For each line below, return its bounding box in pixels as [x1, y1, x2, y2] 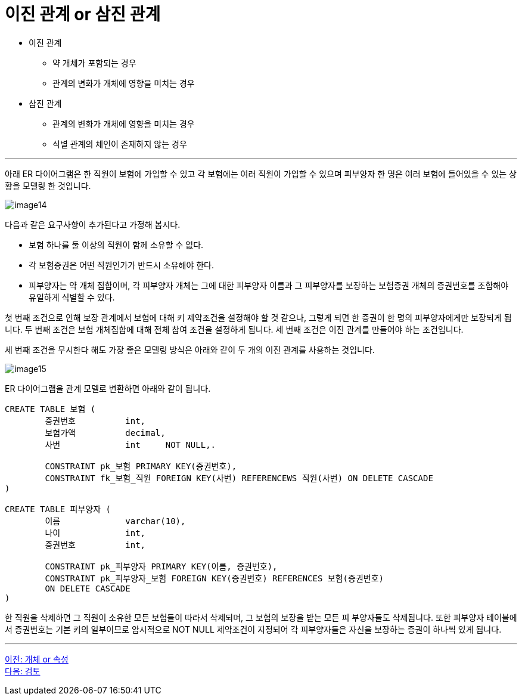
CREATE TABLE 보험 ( [5, 404, 96, 414]
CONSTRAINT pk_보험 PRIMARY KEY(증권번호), [45, 461, 237, 471]
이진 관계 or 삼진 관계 [5, 4, 161, 24]
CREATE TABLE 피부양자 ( [5, 504, 111, 514]
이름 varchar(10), [45, 516, 186, 526]
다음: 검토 [5, 665, 41, 676]
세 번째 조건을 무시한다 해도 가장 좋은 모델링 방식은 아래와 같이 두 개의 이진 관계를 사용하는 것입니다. [5, 344, 375, 355]
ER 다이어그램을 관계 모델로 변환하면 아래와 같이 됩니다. [5, 383, 211, 394]
